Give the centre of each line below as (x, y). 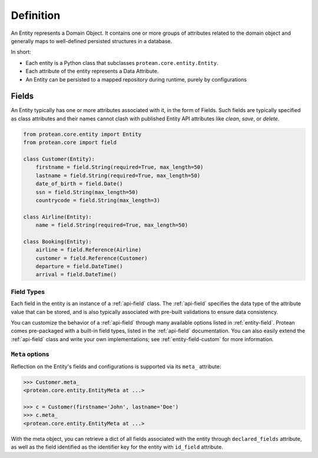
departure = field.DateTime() (79, 266)
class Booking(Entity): (58, 241)
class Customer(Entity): (59, 159)
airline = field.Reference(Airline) (88, 250)
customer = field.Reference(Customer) (92, 258)
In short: (21, 52)
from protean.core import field (70, 143)
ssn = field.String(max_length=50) (87, 192)
